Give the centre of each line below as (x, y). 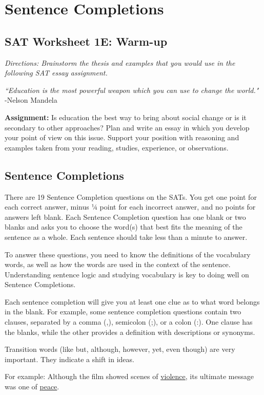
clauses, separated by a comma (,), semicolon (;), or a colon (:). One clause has (129, 322)
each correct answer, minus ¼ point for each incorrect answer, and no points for (130, 207)
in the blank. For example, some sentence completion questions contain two (123, 312)
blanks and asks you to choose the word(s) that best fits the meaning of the (124, 227)
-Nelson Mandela (31, 100)
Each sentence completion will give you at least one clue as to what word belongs (132, 301)
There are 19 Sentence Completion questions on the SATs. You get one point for (131, 196)
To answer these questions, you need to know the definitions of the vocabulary (128, 254)
